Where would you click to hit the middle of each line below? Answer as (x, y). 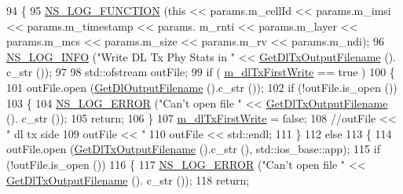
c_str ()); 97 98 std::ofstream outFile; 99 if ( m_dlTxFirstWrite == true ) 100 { (201, 72)
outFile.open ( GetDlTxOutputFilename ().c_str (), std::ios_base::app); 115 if (193, 149)
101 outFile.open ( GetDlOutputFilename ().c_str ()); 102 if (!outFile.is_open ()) (202, 87)
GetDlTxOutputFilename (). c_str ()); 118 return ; (128, 179)
